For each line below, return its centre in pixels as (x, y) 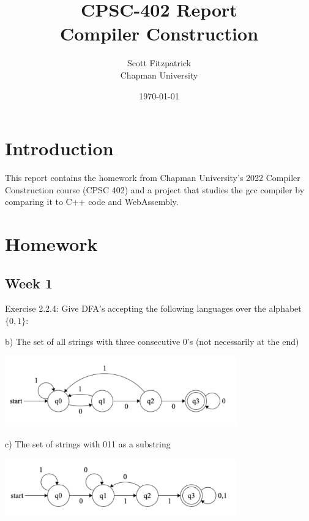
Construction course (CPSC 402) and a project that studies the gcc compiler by (155, 189)
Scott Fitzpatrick (159, 63)
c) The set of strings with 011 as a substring (88, 443)
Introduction (59, 148)
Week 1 (29, 283)
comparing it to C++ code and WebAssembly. (92, 202)
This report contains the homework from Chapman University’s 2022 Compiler (153, 178)
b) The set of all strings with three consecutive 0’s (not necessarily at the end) (152, 341)
